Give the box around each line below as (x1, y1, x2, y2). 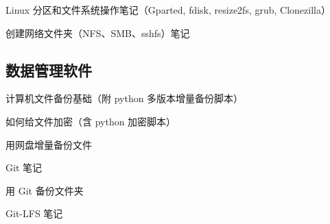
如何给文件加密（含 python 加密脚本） (5, 114, 176, 128)
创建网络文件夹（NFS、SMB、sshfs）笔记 (5, 25, 190, 40)
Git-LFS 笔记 (5, 206, 63, 221)
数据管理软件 (5, 59, 92, 80)
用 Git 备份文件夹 (5, 183, 84, 197)
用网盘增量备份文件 (5, 137, 92, 151)
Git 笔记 (5, 160, 42, 175)
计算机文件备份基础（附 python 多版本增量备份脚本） (5, 91, 244, 105)
